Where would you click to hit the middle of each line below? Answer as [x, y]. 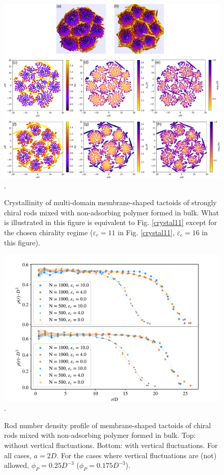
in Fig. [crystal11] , [146, 232]
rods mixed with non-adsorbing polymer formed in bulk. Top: [100, 435]
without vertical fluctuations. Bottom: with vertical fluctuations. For [111, 445]
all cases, [18, 455]
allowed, [17, 465]
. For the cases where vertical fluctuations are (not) [137, 455]
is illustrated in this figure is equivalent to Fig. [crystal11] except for [111, 222]
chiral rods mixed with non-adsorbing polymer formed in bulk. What [111, 212]
